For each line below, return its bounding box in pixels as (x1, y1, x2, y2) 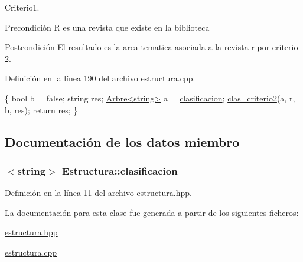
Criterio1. (5, 1, 40, 13)
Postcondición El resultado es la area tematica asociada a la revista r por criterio (5, 41, 298, 53)
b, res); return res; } (5, 103, 78, 116)
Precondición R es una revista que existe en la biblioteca (5, 21, 210, 33)
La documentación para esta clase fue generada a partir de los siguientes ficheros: (5, 206, 299, 218)
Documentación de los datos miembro (5, 132, 240, 150)
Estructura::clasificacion (62, 163, 178, 178)
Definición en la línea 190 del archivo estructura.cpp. (5, 72, 196, 84)
